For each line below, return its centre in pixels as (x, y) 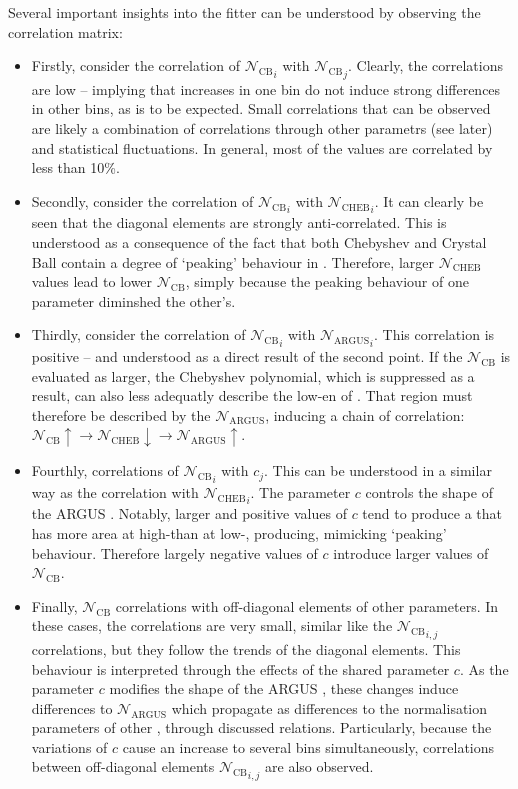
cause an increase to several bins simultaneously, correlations (308, 746)
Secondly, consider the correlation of (142, 200)
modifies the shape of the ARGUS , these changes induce (284, 688)
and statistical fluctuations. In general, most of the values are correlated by (262, 147)
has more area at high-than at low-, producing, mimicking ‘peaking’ (239, 532)
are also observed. (319, 766)
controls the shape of (429, 491)
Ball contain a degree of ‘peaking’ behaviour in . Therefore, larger (232, 261)
